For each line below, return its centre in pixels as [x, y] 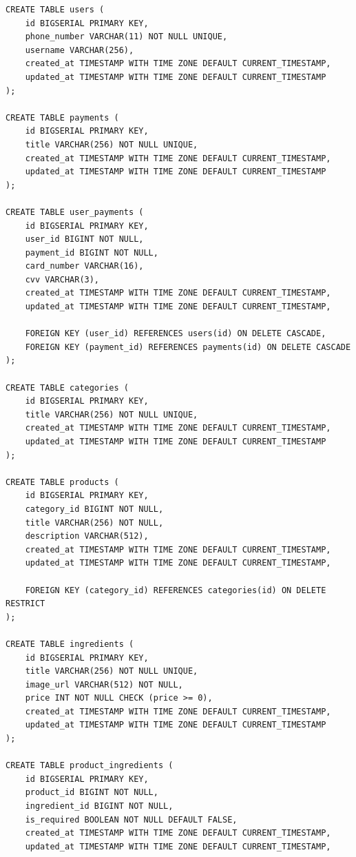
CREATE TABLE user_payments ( [75, 212]
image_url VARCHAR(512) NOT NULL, [104, 684]
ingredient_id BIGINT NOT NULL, [99, 806]
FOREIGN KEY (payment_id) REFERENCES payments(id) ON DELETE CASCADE [188, 347]
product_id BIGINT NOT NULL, [92, 793]
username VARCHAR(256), [80, 50]
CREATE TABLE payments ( [62, 117]
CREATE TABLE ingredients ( [70, 644]
